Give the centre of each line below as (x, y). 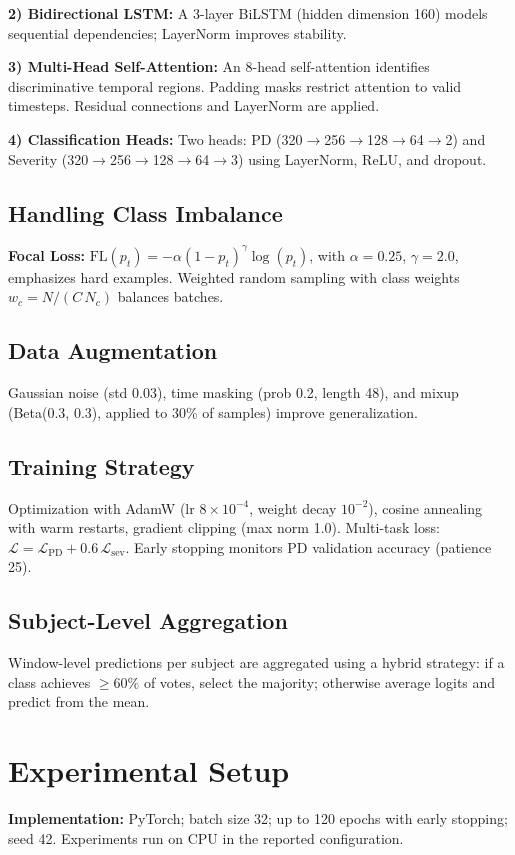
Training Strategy (101, 465)
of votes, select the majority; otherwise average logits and (319, 681)
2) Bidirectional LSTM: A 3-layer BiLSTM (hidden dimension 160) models (248, 13)
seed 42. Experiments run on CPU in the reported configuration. (206, 837)
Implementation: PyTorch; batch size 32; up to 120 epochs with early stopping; (258, 818)
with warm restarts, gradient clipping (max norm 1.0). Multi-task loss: (224, 527)
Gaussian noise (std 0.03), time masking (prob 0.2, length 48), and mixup (233, 392)
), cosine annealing (425, 507)
